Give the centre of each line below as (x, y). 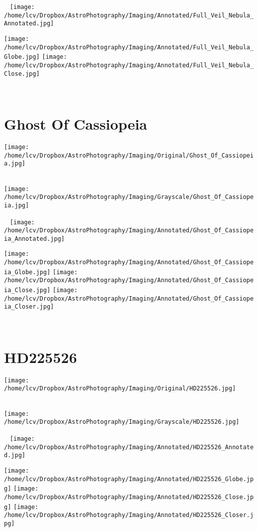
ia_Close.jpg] (27, 290)
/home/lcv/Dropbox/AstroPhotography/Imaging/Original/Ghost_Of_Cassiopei (129, 155)
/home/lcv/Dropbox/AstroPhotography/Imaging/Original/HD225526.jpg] (120, 389)
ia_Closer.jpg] (29, 307)
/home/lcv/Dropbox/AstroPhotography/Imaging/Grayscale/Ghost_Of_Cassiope (129, 197)
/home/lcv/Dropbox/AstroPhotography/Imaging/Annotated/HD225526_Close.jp (129, 497)
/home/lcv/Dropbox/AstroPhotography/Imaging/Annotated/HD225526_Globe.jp (129, 479)
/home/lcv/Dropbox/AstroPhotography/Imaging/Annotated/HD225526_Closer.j (129, 515)
